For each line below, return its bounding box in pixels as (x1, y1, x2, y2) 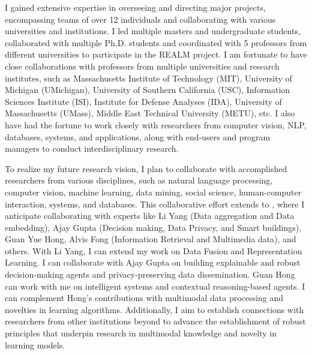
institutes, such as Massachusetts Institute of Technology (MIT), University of (5, 71, 292, 84)
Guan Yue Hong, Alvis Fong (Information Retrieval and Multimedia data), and (5, 233, 296, 245)
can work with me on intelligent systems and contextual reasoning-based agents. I (5, 279, 305, 292)
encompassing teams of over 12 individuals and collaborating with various (5, 13, 276, 25)
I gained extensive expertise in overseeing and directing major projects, (5, 1, 266, 13)
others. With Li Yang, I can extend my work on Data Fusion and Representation (5, 244, 302, 257)
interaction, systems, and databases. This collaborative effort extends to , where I (5, 197, 305, 210)
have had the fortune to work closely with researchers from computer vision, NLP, (5, 118, 307, 131)
